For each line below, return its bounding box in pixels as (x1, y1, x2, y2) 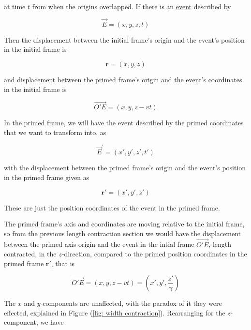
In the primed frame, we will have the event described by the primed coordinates (4, 118, 244, 128)
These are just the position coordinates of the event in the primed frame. (4, 202, 220, 212)
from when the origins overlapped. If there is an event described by (32, 1, 231, 11)
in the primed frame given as (4, 172, 89, 182)
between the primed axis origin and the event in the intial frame (4, 239, 194, 249)
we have (40, 317, 64, 327)
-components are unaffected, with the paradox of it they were (40, 298, 222, 308)
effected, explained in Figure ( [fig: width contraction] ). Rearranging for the (4, 307, 225, 317)
